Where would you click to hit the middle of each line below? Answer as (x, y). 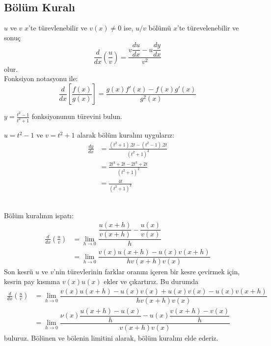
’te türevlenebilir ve (58, 28)
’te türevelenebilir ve (208, 28)
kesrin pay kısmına (32, 281)
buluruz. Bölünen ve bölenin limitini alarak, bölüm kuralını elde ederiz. (111, 337)
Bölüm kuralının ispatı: (39, 215)
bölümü (160, 28)
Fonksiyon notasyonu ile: (41, 78)
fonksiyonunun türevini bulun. (77, 116)
